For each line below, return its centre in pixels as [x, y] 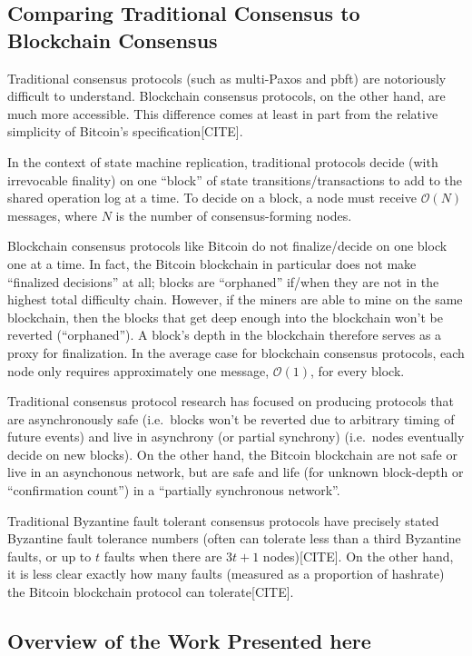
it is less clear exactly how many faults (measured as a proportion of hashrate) [226, 574]
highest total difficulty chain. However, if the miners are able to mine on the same [235, 299]
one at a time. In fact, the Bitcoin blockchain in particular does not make [212, 263]
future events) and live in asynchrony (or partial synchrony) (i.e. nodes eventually [236, 437]
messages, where [53, 215]
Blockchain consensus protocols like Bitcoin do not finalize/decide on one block [227, 246]
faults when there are [163, 556]
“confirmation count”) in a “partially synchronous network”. [174, 490]
